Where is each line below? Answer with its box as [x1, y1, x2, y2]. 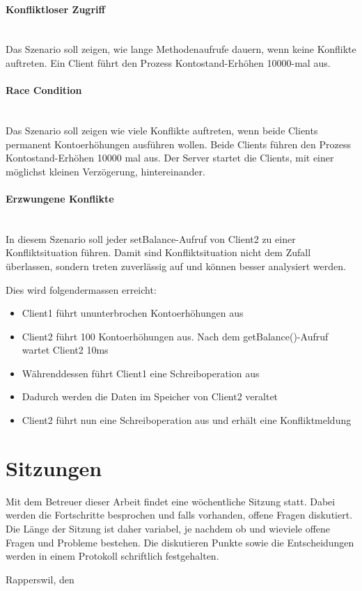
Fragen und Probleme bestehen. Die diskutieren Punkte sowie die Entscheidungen [6, 535, 354, 549]
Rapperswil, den [6, 572, 74, 586]
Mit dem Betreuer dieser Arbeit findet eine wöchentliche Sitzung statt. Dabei [6, 494, 336, 508]
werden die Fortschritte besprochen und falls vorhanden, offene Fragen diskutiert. [6, 507, 353, 522]
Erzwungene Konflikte [6, 191, 114, 205]
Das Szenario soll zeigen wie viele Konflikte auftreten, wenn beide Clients [6, 123, 318, 137]
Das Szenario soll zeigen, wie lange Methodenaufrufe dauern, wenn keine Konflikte [6, 42, 356, 56]
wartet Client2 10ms [22, 342, 109, 357]
